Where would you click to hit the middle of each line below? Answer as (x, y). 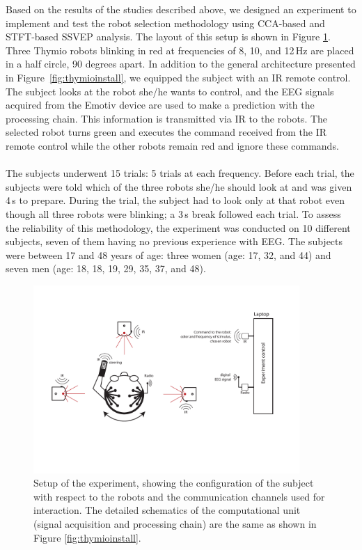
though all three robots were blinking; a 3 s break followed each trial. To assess (173, 213)
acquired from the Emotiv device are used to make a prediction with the (160, 105)
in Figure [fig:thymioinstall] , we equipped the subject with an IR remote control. (178, 77)
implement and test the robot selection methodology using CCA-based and (165, 23)
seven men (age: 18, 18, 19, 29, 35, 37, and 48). (106, 268)
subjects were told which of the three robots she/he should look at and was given (179, 186)
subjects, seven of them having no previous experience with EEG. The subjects (174, 241)
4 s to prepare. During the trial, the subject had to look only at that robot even (175, 200)
